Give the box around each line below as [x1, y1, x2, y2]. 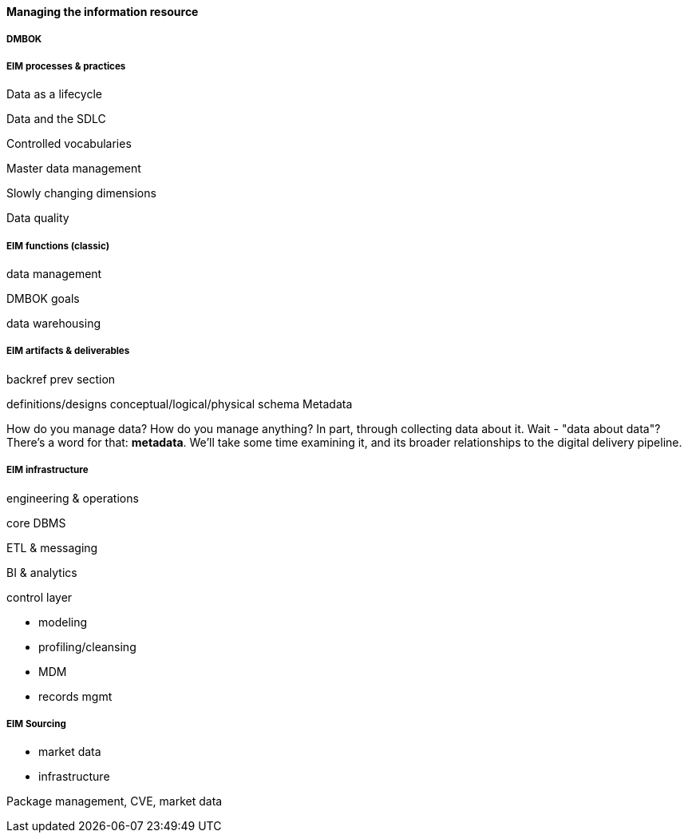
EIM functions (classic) [6, 240, 110, 252]
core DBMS [6, 515, 66, 530]
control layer [6, 590, 73, 604]
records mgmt [38, 689, 113, 703]
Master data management [6, 161, 141, 176]
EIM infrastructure [6, 464, 89, 476]
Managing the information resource [6, 5, 199, 18]
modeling [38, 614, 88, 629]
